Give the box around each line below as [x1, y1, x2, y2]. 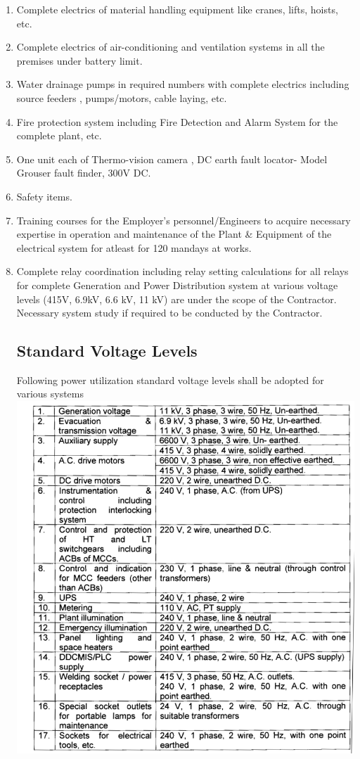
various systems [16, 386, 84, 401]
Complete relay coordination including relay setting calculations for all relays [16, 264, 349, 279]
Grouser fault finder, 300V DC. [16, 165, 151, 180]
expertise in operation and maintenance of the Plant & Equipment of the [16, 227, 332, 241]
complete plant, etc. [16, 128, 102, 143]
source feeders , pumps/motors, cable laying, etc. [16, 90, 227, 105]
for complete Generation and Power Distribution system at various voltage [16, 277, 338, 292]
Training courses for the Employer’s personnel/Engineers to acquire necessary [16, 212, 351, 227]
